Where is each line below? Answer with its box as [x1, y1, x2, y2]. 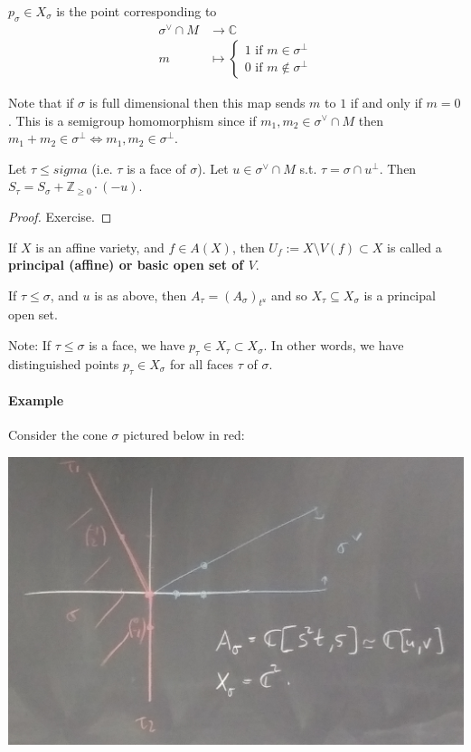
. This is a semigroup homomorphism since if [8, 110, 257, 129]
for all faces [169, 354, 234, 373]
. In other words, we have [263, 336, 404, 355]
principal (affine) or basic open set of [8, 255, 244, 274]
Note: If [8, 336, 52, 355]
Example [8, 391, 64, 410]
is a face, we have [89, 336, 185, 355]
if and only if [350, 92, 422, 111]
